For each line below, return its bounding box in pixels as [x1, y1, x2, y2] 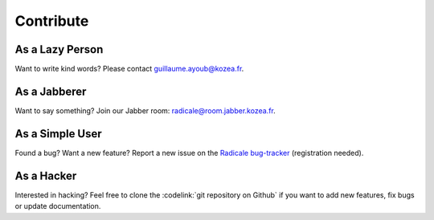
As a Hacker [14, 169, 77, 182]
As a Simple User [14, 127, 102, 141]
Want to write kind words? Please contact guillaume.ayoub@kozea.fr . [14, 64, 244, 74]
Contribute [14, 12, 89, 30]
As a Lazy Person [14, 43, 104, 56]
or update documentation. [14, 202, 101, 211]
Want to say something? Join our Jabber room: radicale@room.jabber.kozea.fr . [14, 105, 276, 116]
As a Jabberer [14, 84, 87, 98]
